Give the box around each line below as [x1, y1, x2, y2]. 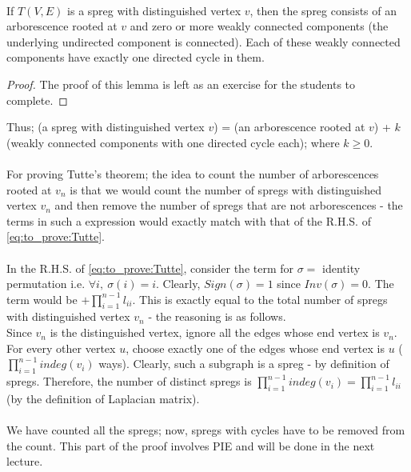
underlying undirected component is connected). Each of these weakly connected [6, 33, 401, 50]
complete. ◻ [6, 91, 68, 108]
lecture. [6, 453, 43, 470]
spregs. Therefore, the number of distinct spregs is [6, 373, 252, 390]
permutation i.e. [6, 275, 86, 292]
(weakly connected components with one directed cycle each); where [6, 134, 340, 150]
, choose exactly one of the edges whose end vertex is [126, 339, 385, 356]
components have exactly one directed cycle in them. [6, 49, 265, 66]
